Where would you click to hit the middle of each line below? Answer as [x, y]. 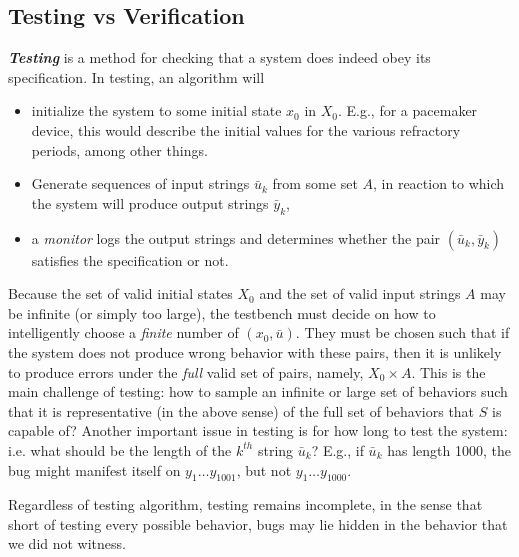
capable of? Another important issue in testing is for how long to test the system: [258, 430]
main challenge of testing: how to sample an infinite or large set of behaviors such [258, 391]
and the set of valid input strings [360, 293]
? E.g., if [337, 449]
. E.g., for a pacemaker [408, 110]
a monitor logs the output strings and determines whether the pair [236, 237]
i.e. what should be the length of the [120, 449]
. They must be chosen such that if [402, 332]
